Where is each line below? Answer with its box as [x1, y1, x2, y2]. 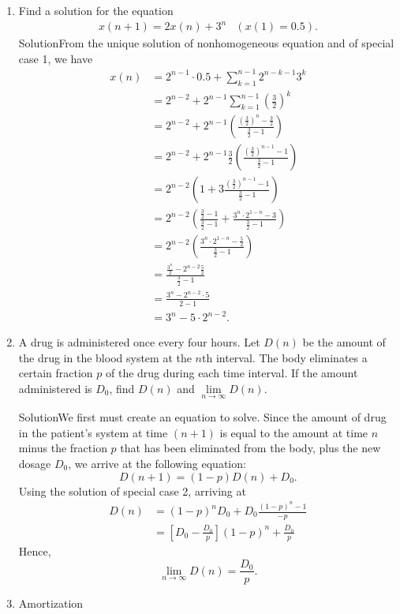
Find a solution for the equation [18, 2, 174, 18]
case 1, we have [18, 50, 93, 66]
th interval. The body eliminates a [202, 349, 368, 365]
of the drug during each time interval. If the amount [105, 365, 358, 381]
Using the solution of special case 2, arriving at [18, 482, 246, 499]
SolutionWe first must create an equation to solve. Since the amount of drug [18, 409, 387, 425]
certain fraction [18, 365, 93, 381]
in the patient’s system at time [18, 424, 168, 440]
